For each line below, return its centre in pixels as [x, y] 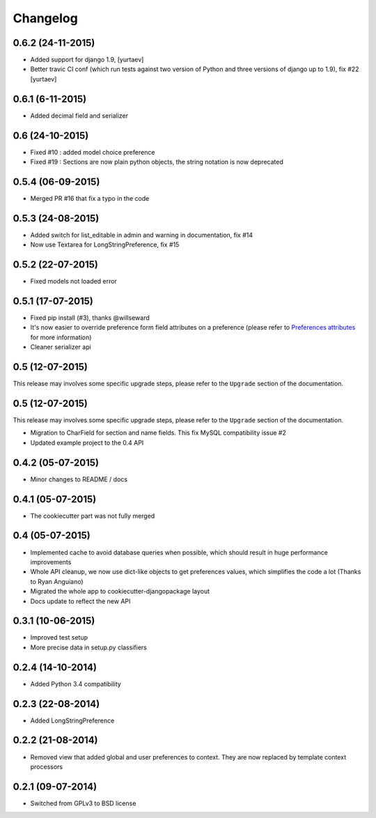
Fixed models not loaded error [74, 281]
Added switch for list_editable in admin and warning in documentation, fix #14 [142, 235]
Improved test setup [59, 638]
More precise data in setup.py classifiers [89, 647]
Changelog [45, 18]
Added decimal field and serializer [79, 116]
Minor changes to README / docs [79, 479]
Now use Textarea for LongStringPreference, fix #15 [105, 245]
